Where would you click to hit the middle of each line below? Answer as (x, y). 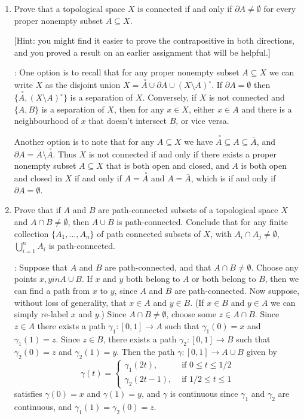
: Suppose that (41, 267)
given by (262, 352)
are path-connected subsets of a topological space (188, 210)
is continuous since (204, 394)
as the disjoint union (83, 85)
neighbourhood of (46, 121)
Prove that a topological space (70, 8)
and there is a (267, 109)
